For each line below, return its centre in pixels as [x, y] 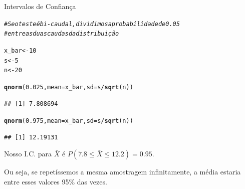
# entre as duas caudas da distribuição [62, 34]
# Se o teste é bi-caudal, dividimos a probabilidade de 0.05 [92, 24]
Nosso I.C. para [28, 154]
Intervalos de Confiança [40, 6]
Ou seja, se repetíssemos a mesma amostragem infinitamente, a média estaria [123, 172]
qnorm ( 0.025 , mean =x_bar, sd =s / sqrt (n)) [69, 87]
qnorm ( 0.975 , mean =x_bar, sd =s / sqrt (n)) [69, 121]
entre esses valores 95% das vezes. [56, 181]
